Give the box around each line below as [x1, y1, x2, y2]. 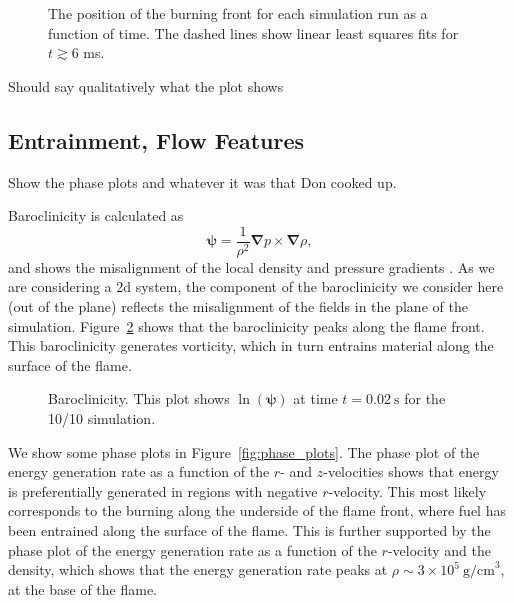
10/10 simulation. [48, 407, 156, 428]
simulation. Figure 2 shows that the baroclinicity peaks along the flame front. [8, 315, 485, 336]
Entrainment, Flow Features [8, 124, 305, 155]
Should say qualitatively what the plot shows [8, 75, 284, 96]
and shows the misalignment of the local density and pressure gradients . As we [8, 256, 495, 277]
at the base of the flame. [8, 578, 158, 599]
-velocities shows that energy [323, 461, 499, 482]
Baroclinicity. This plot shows [48, 388, 230, 409]
